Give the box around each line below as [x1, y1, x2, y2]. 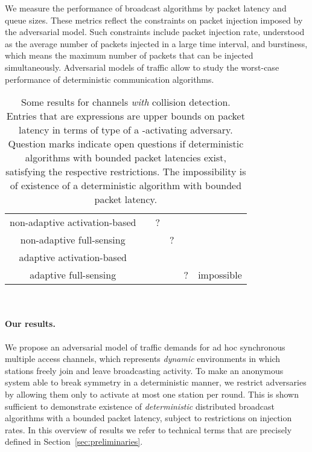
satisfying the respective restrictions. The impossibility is [5, 164, 246, 179]
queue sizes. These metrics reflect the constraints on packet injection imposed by [5, 13, 303, 26]
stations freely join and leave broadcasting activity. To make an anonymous [5, 364, 284, 376]
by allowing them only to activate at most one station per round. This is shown [5, 387, 299, 400]
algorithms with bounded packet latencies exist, [25, 150, 226, 165]
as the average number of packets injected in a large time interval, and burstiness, [5, 37, 308, 50]
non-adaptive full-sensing [20, 233, 126, 247]
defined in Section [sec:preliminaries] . [5, 435, 143, 448]
